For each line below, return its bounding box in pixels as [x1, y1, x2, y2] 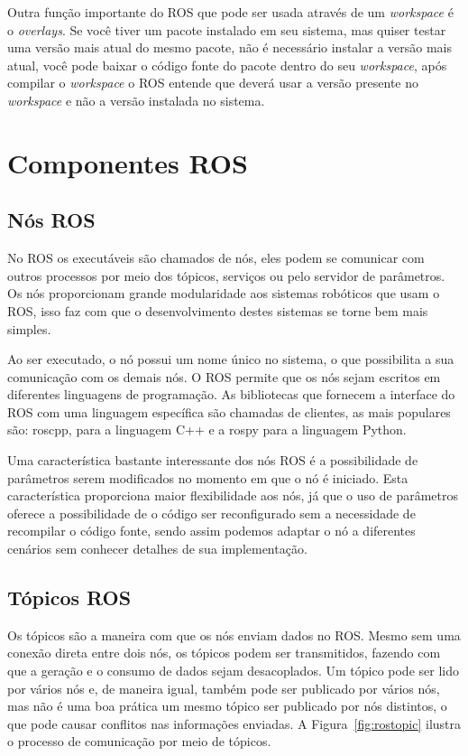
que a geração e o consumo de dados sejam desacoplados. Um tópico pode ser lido [7, 661, 459, 680]
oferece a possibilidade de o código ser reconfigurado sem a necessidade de [7, 503, 416, 522]
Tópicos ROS [7, 583, 132, 611]
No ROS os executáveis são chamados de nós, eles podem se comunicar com [7, 248, 425, 267]
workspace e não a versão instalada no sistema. [7, 90, 265, 109]
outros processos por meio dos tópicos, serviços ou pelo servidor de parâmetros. [7, 266, 445, 285]
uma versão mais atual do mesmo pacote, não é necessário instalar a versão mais [7, 38, 453, 57]
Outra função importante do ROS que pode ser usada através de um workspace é [7, 3, 454, 21]
